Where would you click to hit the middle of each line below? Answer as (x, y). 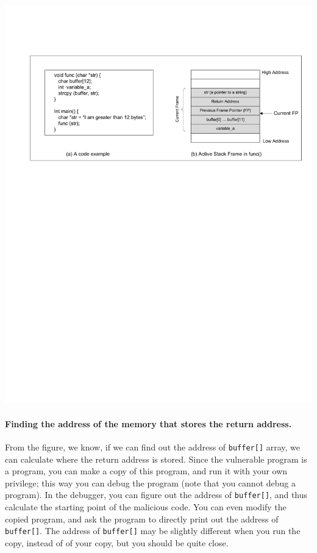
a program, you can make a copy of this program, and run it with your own (146, 471)
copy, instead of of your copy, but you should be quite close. (117, 542)
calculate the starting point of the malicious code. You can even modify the (146, 506)
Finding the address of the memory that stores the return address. (148, 423)
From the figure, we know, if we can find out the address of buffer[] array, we (153, 446)
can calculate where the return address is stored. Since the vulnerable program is (156, 459)
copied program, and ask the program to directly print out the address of (142, 519)
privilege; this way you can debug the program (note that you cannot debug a (150, 483)
